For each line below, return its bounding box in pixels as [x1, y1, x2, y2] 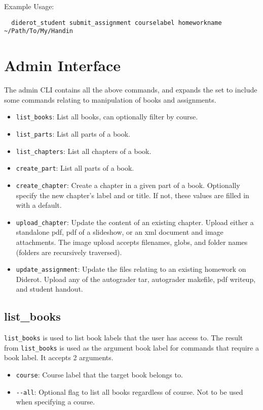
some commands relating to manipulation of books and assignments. [4, 94, 216, 105]
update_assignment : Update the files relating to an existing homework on [16, 264, 246, 274]
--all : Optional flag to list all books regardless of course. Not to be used [16, 386, 243, 397]
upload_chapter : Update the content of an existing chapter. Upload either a [16, 216, 254, 227]
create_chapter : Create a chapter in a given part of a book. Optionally [16, 179, 240, 190]
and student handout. [16, 283, 83, 294]
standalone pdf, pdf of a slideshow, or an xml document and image [16, 227, 223, 237]
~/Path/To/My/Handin [4, 27, 73, 35]
